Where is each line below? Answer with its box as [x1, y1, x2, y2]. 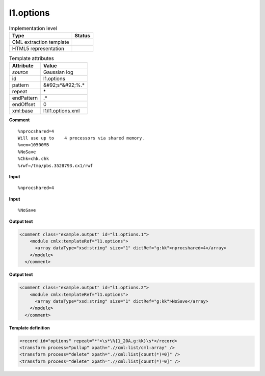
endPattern [12, 95, 38, 102]
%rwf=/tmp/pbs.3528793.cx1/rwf [18, 162, 93, 168]
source [12, 69, 28, 76]
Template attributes [9, 55, 54, 62]
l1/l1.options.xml [43, 107, 80, 114]
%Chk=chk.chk [18, 156, 49, 161]
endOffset [12, 101, 35, 108]
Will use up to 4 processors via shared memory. [18, 135, 145, 141]
